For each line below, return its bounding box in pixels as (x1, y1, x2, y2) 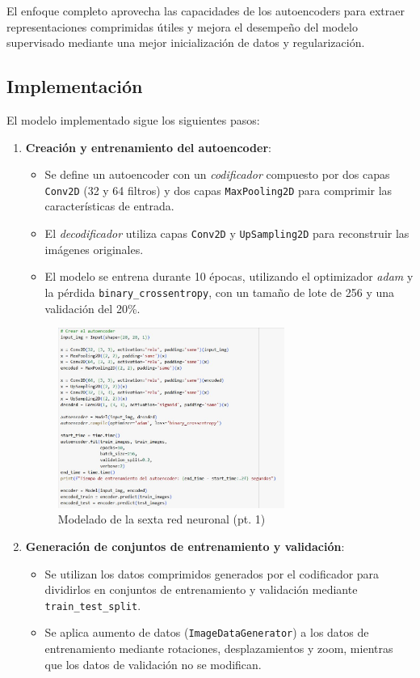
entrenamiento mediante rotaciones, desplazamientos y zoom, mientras (44, 640, 393, 657)
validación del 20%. (44, 299, 141, 316)
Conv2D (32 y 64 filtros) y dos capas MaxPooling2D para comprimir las (44, 181, 393, 198)
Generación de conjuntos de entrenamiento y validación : (25, 538, 345, 554)
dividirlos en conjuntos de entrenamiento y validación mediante (44, 581, 358, 598)
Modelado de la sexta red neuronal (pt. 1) (57, 511, 266, 528)
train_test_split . (44, 596, 141, 613)
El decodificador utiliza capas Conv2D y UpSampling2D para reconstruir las (44, 225, 409, 242)
